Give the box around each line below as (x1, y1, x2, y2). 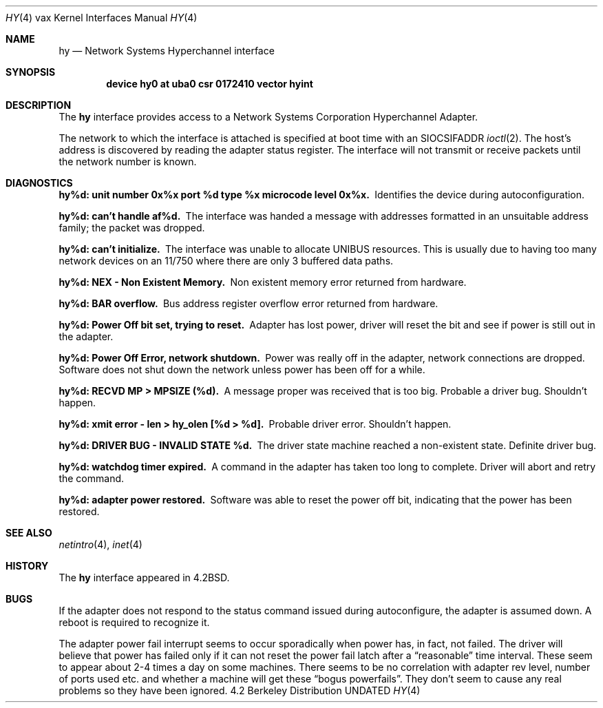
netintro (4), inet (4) (59, 539, 142, 550)
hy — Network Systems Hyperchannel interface (59, 45, 275, 56)
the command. (59, 472, 125, 484)
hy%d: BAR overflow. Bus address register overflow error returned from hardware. (59, 298, 438, 309)
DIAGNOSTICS (6, 177, 73, 189)
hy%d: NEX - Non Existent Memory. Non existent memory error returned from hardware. (59, 276, 467, 288)
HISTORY (6, 560, 49, 572)
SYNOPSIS (6, 66, 56, 78)
